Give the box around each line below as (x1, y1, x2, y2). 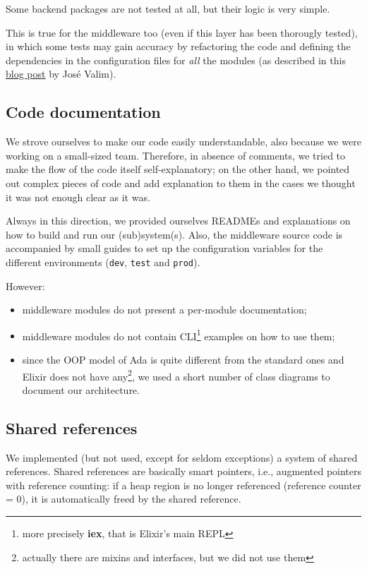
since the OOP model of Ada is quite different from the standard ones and (22, 352, 344, 367)
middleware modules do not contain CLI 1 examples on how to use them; (22, 326, 335, 343)
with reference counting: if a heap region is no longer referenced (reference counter (6, 477, 361, 492)
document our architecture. (22, 382, 140, 397)
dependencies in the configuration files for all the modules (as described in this (6, 52, 346, 67)
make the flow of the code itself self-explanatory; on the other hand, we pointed (6, 162, 350, 176)
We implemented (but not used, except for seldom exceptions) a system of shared (6, 450, 358, 465)
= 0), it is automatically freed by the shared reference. (6, 491, 241, 506)
